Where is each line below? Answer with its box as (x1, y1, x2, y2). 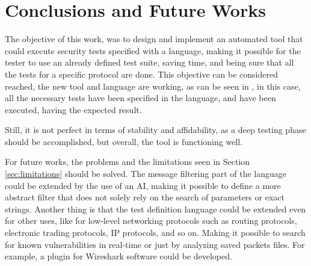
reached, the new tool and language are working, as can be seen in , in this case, (5, 79, 301, 92)
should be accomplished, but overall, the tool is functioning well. (5, 135, 243, 147)
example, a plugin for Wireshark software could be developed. (5, 250, 232, 262)
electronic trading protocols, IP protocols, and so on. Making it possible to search (5, 226, 306, 239)
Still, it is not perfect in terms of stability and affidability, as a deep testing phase (5, 123, 306, 136)
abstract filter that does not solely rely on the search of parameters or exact (5, 191, 285, 203)
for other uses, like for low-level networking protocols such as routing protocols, (5, 214, 297, 227)
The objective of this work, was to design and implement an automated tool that (5, 32, 303, 45)
